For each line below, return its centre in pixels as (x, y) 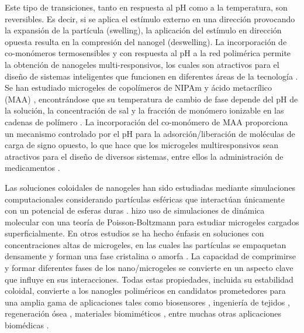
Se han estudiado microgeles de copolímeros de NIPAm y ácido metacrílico (139, 87)
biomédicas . (27, 325)
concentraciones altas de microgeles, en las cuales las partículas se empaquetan (146, 244)
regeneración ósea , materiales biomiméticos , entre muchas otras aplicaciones (143, 313)
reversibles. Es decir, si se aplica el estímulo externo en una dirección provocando (150, 18)
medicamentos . (32, 168)
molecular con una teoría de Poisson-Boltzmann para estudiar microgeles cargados (152, 222)
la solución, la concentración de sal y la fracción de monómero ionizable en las (144, 110)
